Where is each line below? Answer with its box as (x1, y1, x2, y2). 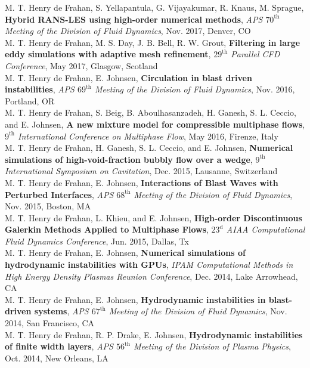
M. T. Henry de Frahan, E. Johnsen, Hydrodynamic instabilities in (5, 293, 266, 305)
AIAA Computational (226, 223, 305, 236)
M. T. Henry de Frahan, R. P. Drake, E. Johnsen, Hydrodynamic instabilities (5, 328, 303, 341)
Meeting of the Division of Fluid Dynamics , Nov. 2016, (95, 83, 295, 95)
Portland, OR (5, 94, 55, 107)
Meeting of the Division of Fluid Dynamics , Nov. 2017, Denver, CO (5, 24, 251, 37)
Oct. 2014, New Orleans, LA (5, 351, 108, 364)
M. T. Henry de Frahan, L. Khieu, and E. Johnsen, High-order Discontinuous (5, 211, 302, 224)
